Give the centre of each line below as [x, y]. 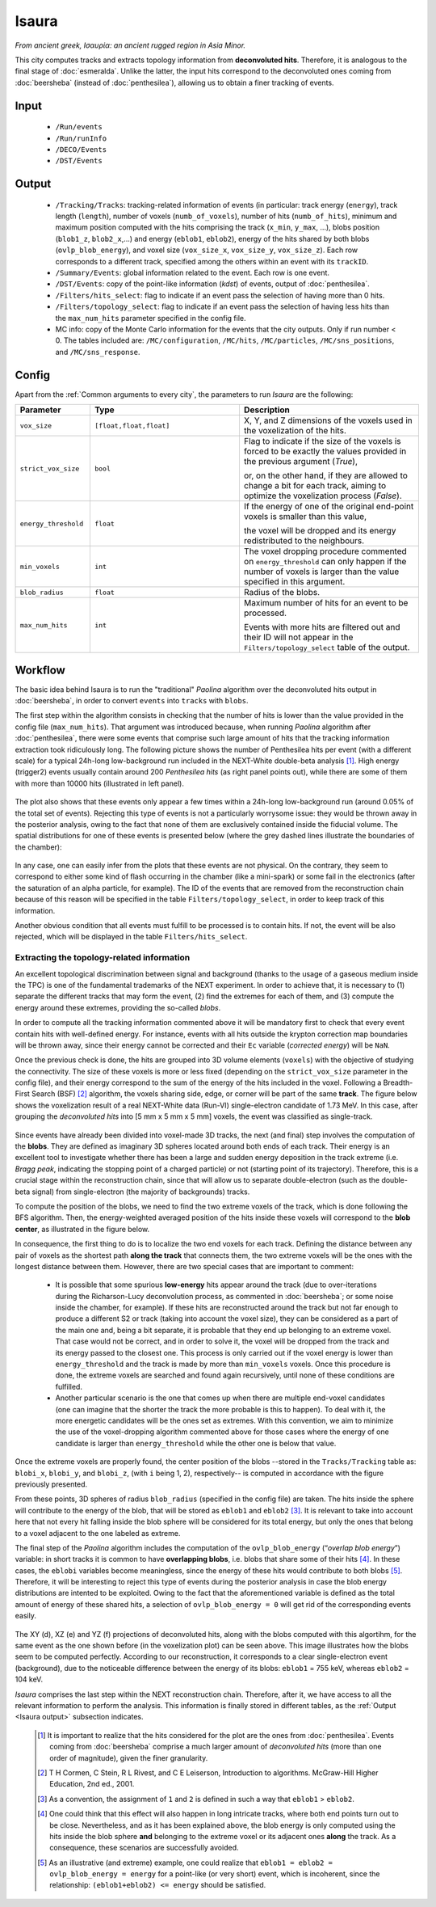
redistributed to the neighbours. [304, 541]
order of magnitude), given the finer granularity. [129, 1757]
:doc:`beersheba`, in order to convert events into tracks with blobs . [132, 700]
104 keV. [29, 1679]
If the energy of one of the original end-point [329, 507]
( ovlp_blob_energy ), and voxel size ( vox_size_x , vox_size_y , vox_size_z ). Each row [207, 250]
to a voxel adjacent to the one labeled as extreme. [98, 1533]
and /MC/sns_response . [98, 352]
